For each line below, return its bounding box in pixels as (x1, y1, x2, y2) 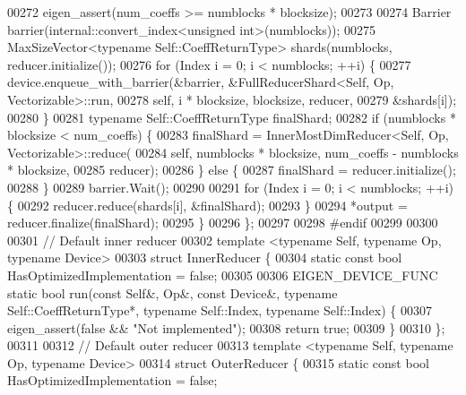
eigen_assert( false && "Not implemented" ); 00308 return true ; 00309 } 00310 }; (7, 318, 445, 337)
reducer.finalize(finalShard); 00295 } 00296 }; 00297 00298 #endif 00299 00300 (7, 213, 438, 232)
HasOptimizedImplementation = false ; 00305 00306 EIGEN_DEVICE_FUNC (7, 265, 438, 284)
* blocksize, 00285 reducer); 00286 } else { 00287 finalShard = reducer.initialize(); (7, 160, 456, 179)
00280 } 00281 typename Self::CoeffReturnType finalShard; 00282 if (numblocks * (7, 107, 456, 126)
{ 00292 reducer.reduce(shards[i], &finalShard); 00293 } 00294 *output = (7, 195, 408, 214)
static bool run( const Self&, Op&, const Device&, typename (7, 283, 338, 302)
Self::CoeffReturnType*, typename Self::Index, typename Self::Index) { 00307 (7, 301, 432, 320)
